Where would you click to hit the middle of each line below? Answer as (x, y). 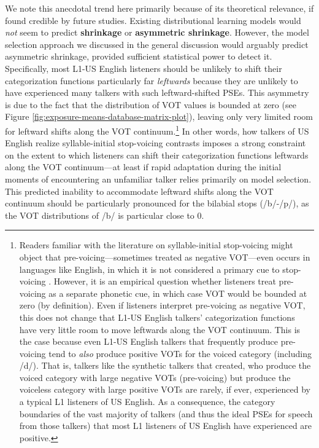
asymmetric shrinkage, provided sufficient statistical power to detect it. (139, 56)
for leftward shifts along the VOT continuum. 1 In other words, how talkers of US (157, 130)
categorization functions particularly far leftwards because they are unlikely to (152, 80)
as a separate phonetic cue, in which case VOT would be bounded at (178, 293)
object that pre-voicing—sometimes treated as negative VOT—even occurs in (165, 257)
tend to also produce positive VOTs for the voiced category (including (180, 353)
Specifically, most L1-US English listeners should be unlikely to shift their (144, 68)
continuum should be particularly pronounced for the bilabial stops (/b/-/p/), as (157, 203)
